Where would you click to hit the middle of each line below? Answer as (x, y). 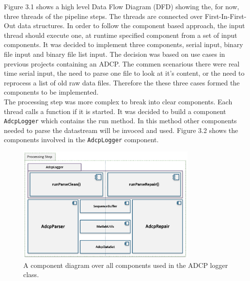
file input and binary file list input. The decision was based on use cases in (115, 54)
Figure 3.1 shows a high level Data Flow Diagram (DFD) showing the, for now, (122, 6)
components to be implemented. (51, 92)
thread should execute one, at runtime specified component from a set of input (121, 35)
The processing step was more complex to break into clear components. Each (118, 101)
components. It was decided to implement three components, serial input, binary (124, 44)
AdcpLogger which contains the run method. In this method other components (120, 121)
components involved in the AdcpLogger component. (81, 140)
